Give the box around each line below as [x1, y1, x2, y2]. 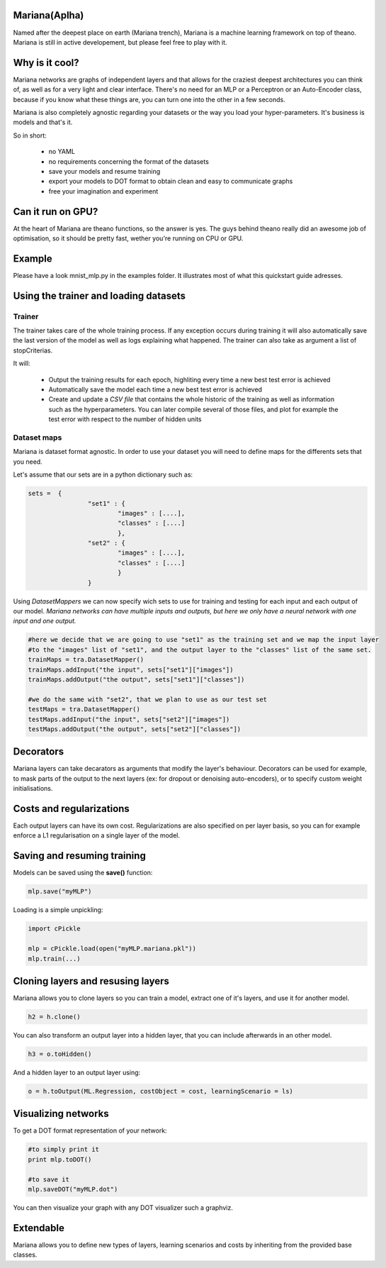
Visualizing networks [13, 1108, 109, 1120]
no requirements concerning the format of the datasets [48, 157, 209, 166]
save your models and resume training [48, 167, 161, 175]
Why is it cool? [13, 57, 79, 69]
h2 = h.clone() [28, 1013, 81, 1020]
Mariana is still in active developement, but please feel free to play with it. [13, 38, 227, 46]
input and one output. [13, 617, 76, 625]
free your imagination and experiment [48, 187, 159, 195]
